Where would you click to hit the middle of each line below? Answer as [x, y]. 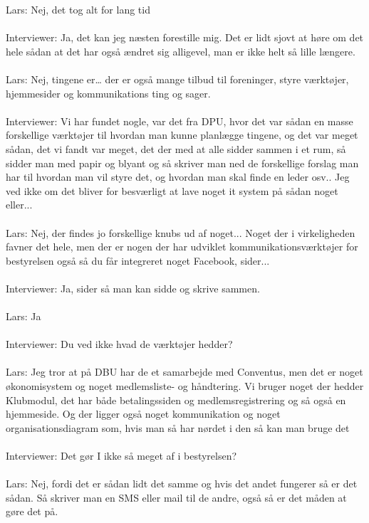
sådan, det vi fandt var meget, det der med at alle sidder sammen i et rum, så [176, 148]
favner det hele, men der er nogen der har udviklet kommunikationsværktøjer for [182, 247]
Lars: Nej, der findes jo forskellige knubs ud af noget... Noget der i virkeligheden [181, 232]
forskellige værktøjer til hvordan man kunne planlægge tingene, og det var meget [182, 135]
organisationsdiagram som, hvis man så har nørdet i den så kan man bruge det [178, 427]
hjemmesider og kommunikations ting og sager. [108, 93]
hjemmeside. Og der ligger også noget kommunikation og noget [143, 414]
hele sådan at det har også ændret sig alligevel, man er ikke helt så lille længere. [181, 51]
